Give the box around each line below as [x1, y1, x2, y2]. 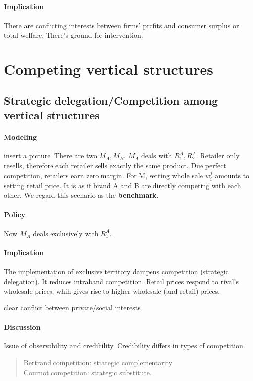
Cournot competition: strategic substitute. [23, 367, 152, 377]
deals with [141, 150, 172, 161]
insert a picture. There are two [4, 150, 97, 161]
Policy [4, 209, 26, 219]
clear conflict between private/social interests [4, 302, 141, 313]
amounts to [215, 170, 250, 180]
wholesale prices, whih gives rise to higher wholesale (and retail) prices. [4, 286, 220, 296]
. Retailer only [196, 150, 240, 161]
